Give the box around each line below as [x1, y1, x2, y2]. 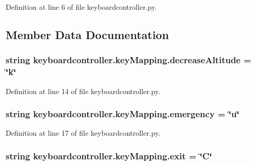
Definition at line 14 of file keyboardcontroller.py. [6, 85, 161, 96]
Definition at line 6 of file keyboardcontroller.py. [6, 2, 157, 12]
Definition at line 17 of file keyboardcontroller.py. [6, 127, 161, 138]
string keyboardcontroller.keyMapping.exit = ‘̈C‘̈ [6, 149, 212, 162]
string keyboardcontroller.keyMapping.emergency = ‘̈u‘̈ [6, 107, 240, 120]
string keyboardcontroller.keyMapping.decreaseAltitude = [6, 53, 251, 66]
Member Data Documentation [6, 26, 169, 42]
